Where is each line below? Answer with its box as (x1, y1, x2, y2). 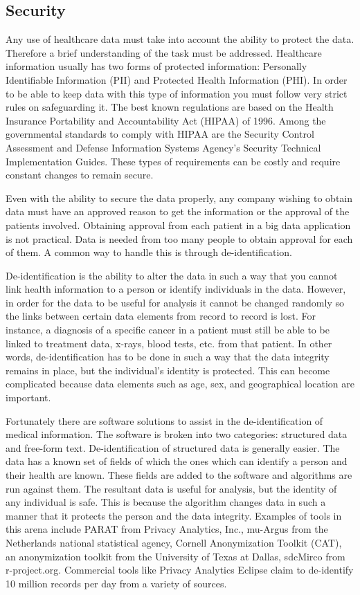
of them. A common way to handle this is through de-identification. (6, 245, 292, 259)
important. (6, 390, 51, 405)
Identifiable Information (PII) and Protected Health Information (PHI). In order (6, 72, 348, 86)
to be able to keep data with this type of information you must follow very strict (6, 86, 348, 100)
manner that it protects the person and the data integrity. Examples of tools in (6, 508, 342, 522)
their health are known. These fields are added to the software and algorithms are (6, 468, 352, 482)
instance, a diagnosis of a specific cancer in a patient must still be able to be (6, 322, 330, 337)
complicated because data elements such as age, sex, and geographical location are (6, 376, 355, 391)
